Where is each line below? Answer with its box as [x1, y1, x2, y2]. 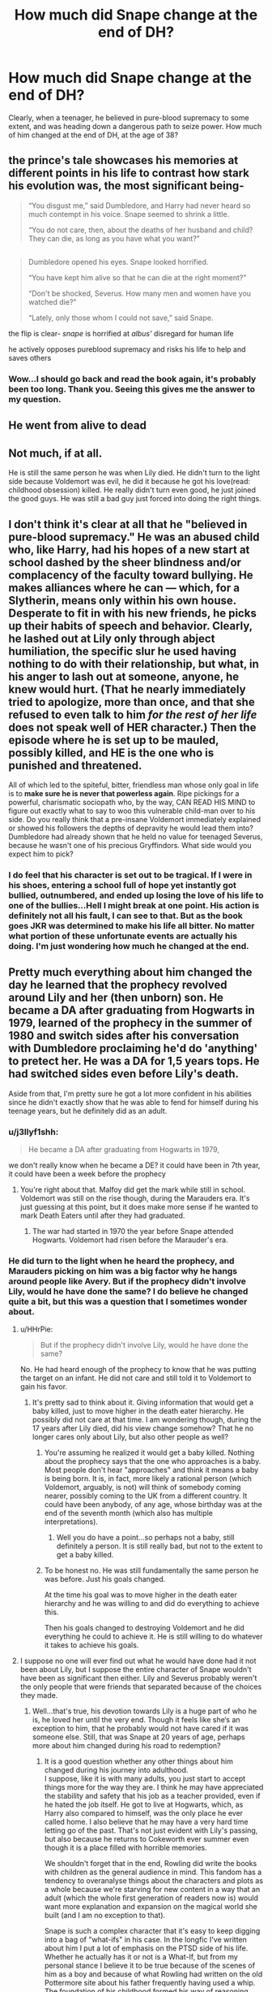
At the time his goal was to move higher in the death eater [44, 1590, 237, 1600]
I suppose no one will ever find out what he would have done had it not [19, 1656, 257, 1666]
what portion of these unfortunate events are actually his [8, 930, 237, 942]
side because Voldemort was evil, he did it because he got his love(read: [8, 477, 251, 487]
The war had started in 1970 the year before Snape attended [32, 1227, 234, 1236]
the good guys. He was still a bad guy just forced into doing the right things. [8, 494, 261, 504]
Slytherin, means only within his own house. [8, 593, 236, 607]
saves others [8, 353, 52, 363]
